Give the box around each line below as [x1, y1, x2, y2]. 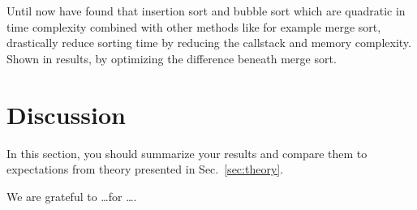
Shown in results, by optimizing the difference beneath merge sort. [6, 49, 337, 66]
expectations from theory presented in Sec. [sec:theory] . [6, 161, 284, 178]
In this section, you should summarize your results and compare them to [6, 144, 368, 161]
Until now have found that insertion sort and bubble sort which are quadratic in [6, 2, 406, 19]
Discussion [6, 97, 126, 131]
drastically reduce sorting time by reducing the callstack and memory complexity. [6, 34, 411, 51]
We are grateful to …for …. [6, 187, 137, 204]
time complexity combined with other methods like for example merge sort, [6, 18, 381, 35]
